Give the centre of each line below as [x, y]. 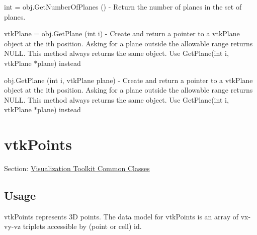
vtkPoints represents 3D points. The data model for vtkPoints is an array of [121, 216]
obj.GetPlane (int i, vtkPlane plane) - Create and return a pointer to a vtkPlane [128, 80]
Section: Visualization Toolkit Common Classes [77, 168]
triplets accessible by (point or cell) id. [82, 226]
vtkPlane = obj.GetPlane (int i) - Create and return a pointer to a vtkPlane [122, 33]
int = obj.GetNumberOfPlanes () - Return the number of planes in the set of [123, 7]
